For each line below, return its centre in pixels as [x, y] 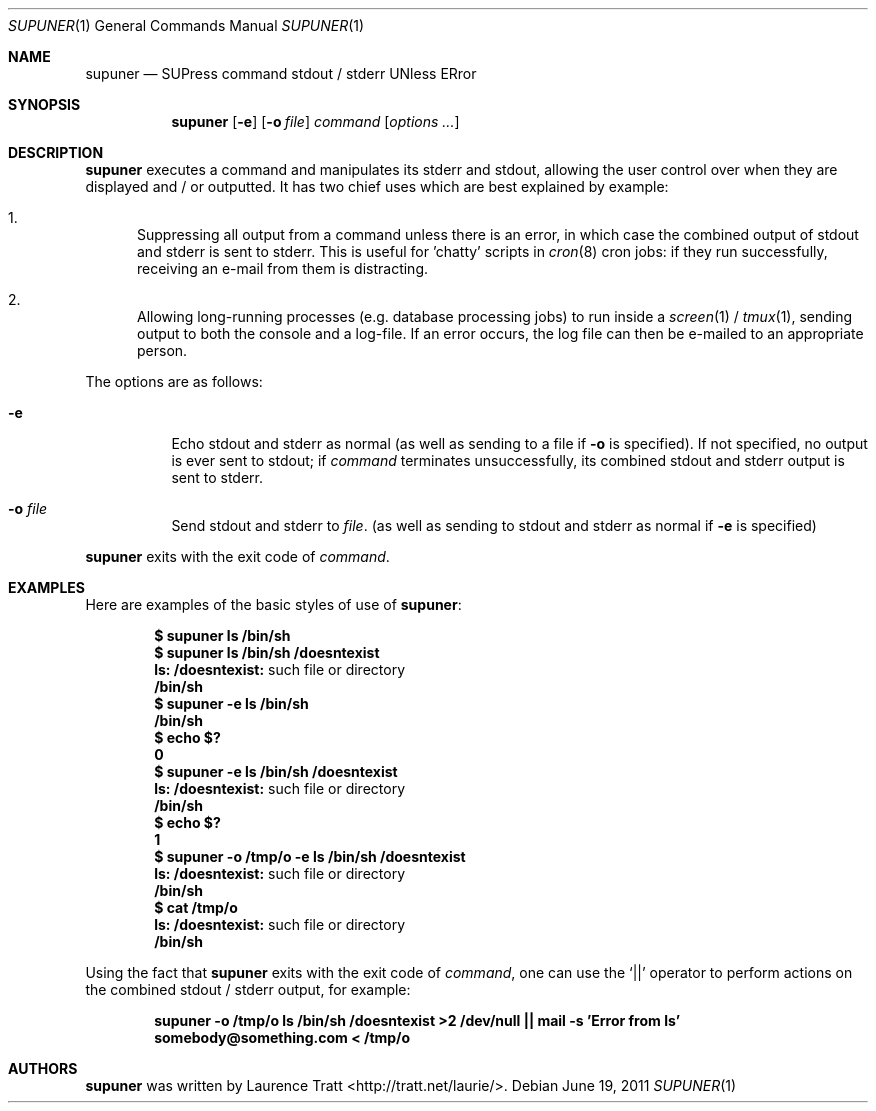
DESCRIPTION [56, 152]
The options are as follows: [174, 381]
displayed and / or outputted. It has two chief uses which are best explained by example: [377, 186]
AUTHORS [43, 1068]
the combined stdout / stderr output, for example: [248, 989]
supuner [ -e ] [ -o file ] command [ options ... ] [315, 121]
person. [162, 350]
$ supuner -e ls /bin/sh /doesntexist [276, 771]
